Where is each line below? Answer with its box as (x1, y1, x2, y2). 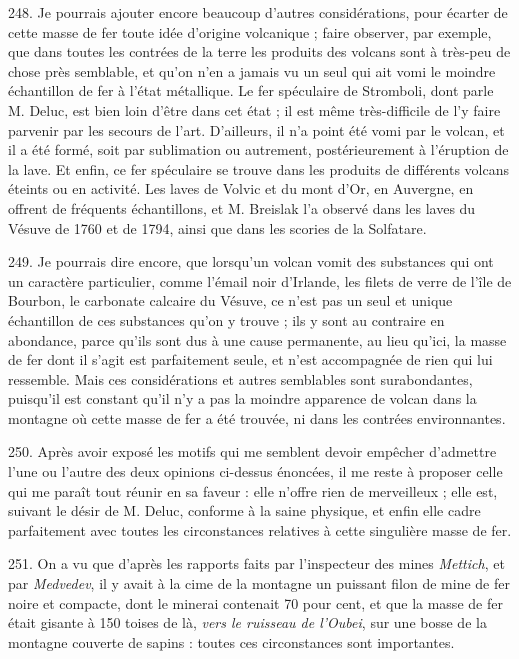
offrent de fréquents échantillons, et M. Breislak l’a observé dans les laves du (8, 197, 476, 218)
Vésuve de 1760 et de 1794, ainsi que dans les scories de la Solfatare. (8, 217, 427, 238)
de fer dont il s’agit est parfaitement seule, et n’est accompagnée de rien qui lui (8, 349, 493, 370)
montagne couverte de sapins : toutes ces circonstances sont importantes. (8, 631, 455, 652)
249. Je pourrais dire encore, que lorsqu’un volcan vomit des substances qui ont (8, 251, 494, 272)
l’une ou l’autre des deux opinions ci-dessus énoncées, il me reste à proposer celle (8, 461, 503, 482)
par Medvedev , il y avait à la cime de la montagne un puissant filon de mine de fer (8, 573, 510, 594)
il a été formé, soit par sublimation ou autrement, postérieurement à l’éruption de (8, 139, 509, 160)
